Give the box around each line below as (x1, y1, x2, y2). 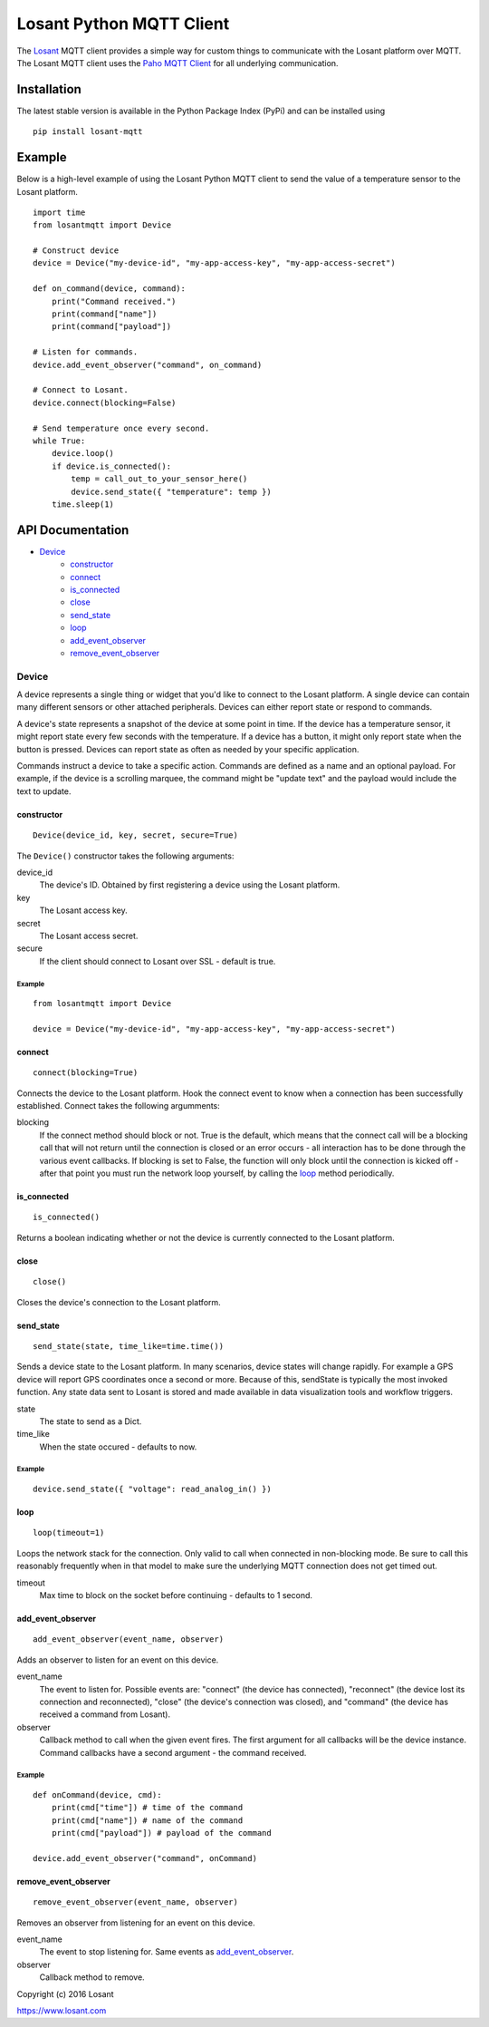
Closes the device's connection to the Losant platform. (16, 1296, 221, 1307)
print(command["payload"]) (51, 322, 172, 332)
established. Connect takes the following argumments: (16, 1101, 221, 1111)
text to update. (16, 785, 72, 797)
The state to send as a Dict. (39, 1415, 142, 1427)
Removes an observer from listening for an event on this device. (16, 1917, 255, 1928)
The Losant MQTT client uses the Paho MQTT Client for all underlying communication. (16, 57, 339, 68)
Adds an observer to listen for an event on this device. (16, 1654, 219, 1665)
